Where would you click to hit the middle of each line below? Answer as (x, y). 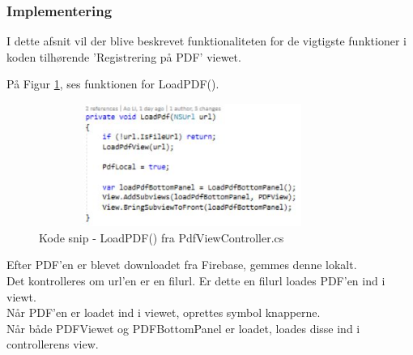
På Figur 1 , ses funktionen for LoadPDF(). (113, 84)
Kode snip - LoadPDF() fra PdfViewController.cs (162, 237)
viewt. (21, 296)
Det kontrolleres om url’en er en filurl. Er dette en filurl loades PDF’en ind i (196, 280)
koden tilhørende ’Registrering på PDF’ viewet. (124, 56)
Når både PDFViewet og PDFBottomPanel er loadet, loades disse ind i (183, 328)
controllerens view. (53, 344)
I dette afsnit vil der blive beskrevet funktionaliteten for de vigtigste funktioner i (206, 41)
